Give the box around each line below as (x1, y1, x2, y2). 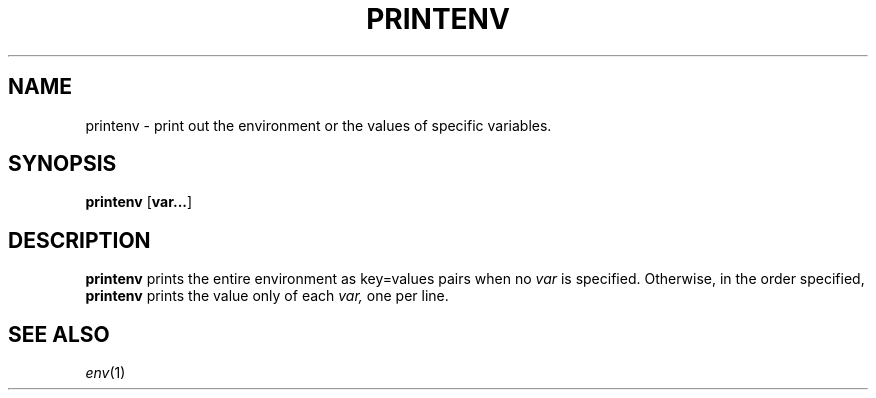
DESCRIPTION (8, 227, 151, 253)
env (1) (85, 364, 126, 382)
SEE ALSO (8, 321, 110, 347)
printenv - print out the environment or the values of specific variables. (85, 116, 552, 134)
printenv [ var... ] (85, 193, 193, 211)
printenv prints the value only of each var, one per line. (85, 287, 449, 305)
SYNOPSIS (8, 151, 117, 177)
